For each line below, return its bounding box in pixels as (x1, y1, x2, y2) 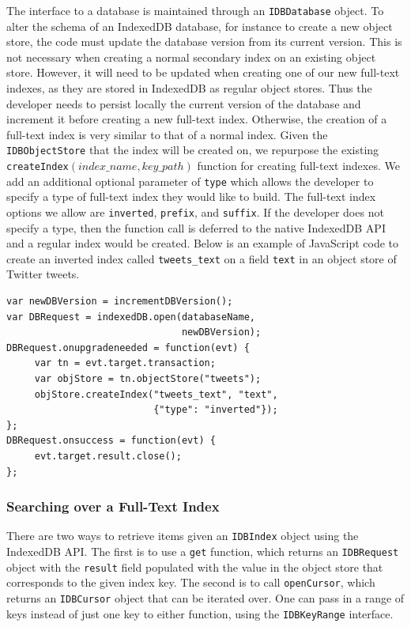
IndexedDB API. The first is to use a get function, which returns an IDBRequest (6, 543, 399, 560)
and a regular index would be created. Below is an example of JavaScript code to (6, 235, 399, 251)
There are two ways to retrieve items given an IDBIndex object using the (6, 527, 359, 544)
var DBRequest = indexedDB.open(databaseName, (6, 311, 255, 323)
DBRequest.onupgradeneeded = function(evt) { (6, 342, 250, 353)
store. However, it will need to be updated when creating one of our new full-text (6, 64, 400, 81)
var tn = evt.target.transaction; (34, 357, 216, 369)
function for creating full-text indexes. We (197, 157, 400, 174)
